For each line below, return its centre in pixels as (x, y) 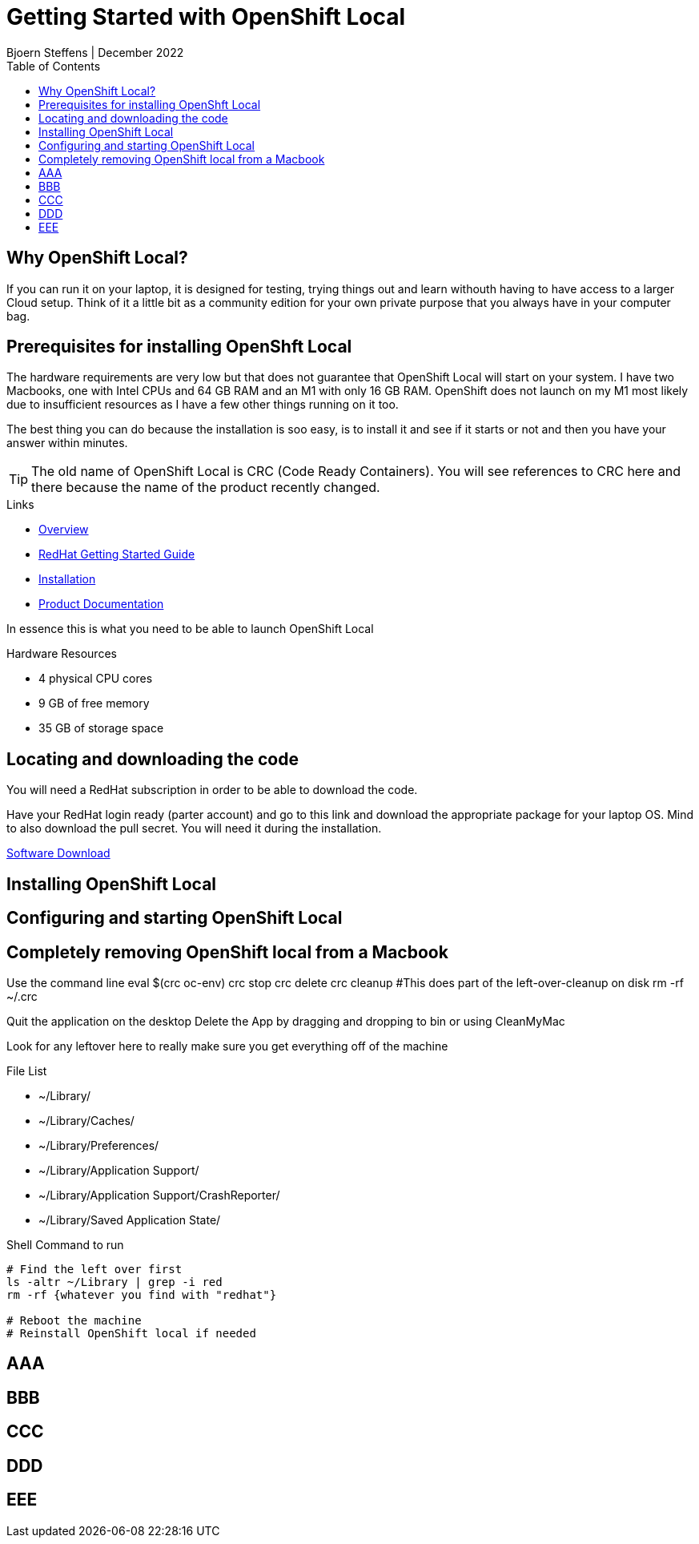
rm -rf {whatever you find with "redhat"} (142, 1294)
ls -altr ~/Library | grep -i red (114, 1282)
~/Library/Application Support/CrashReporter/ (159, 1195)
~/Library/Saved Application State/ (130, 1219)
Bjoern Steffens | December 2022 (95, 52)
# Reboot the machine (74, 1320)
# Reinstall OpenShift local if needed (131, 1333)
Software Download (58, 853)
